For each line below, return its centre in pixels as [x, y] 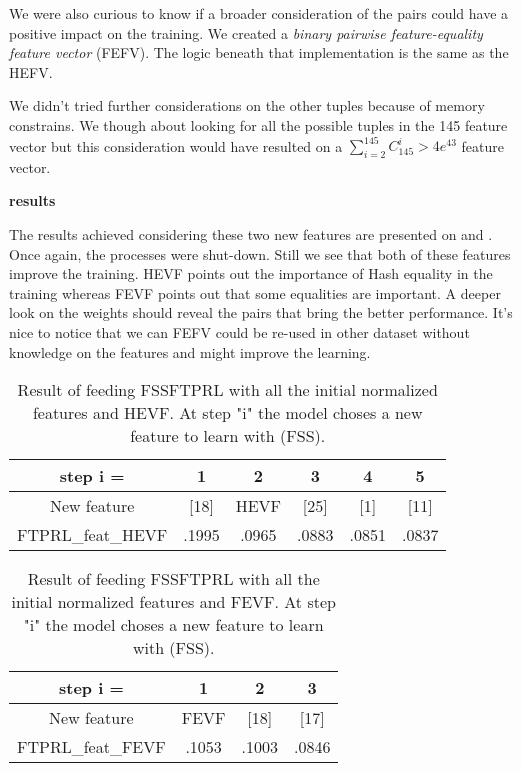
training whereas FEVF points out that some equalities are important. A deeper [255, 292]
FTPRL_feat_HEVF [92, 535]
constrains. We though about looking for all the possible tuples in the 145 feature [258, 124]
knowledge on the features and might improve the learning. [190, 351]
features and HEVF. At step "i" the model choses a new [227, 413]
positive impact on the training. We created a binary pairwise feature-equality [246, 32]
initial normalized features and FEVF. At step [173, 602]
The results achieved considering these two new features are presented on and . [251, 234]
